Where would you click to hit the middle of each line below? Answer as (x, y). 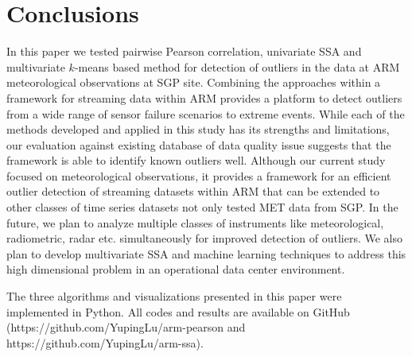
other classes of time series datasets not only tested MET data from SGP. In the (202, 207)
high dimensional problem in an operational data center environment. (176, 269)
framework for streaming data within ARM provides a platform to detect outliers (204, 97)
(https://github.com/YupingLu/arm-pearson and (126, 327)
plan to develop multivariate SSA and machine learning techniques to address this (206, 253)
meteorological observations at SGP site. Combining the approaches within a (194, 82)
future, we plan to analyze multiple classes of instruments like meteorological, (195, 222)
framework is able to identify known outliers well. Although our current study (196, 160)
